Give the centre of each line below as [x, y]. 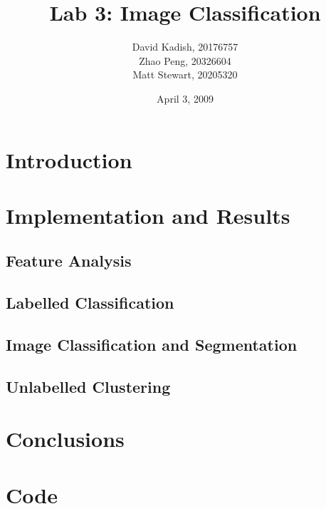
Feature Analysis [69, 261]
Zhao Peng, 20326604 [185, 60]
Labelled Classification [90, 303]
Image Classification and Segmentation [152, 345]
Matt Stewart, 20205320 [185, 74]
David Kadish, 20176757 [185, 47]
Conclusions [65, 439]
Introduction [69, 159]
